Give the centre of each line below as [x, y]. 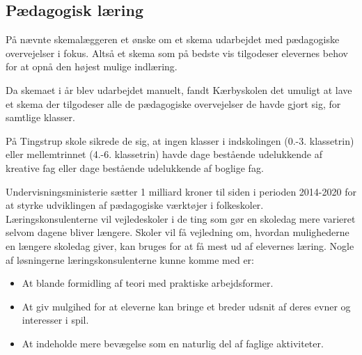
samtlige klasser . [40, 117]
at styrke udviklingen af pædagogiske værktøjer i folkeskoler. [135, 205]
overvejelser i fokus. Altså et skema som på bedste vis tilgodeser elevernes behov [177, 53]
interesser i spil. [55, 320]
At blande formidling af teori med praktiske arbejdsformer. [148, 283]
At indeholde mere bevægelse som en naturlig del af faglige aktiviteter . [173, 343]
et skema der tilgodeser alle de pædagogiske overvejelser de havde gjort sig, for [173, 103]
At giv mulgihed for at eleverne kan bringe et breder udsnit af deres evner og [186, 306]
